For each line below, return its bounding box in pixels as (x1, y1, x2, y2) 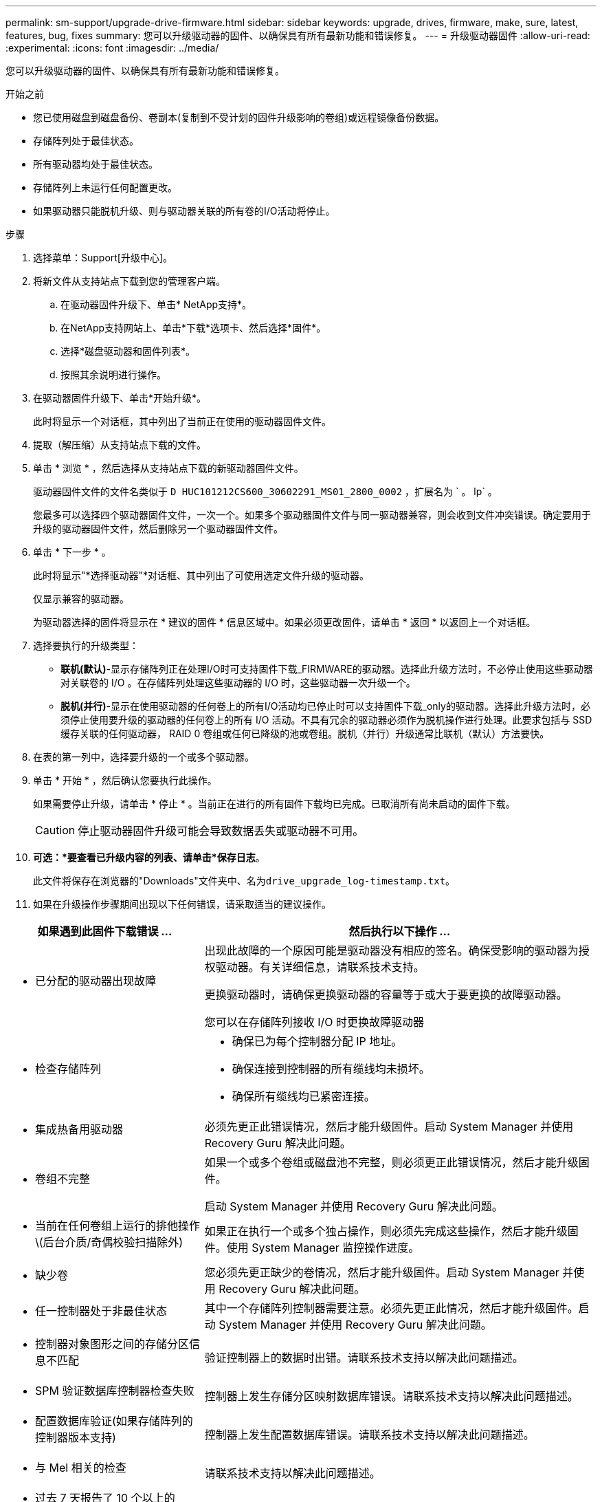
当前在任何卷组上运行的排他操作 (35, 1219, 201, 1232)
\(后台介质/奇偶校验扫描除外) (35, 1235, 183, 1249)
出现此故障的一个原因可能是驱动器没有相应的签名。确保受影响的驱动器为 (204, 944, 579, 957)
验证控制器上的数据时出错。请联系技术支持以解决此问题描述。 (204, 1351, 524, 1364)
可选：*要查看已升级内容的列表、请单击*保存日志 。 (33, 851, 265, 863)
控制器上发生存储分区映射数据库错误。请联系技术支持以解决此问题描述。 (204, 1389, 579, 1403)
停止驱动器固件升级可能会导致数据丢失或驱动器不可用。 (78, 824, 364, 838)
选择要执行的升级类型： (33, 640, 139, 651)
